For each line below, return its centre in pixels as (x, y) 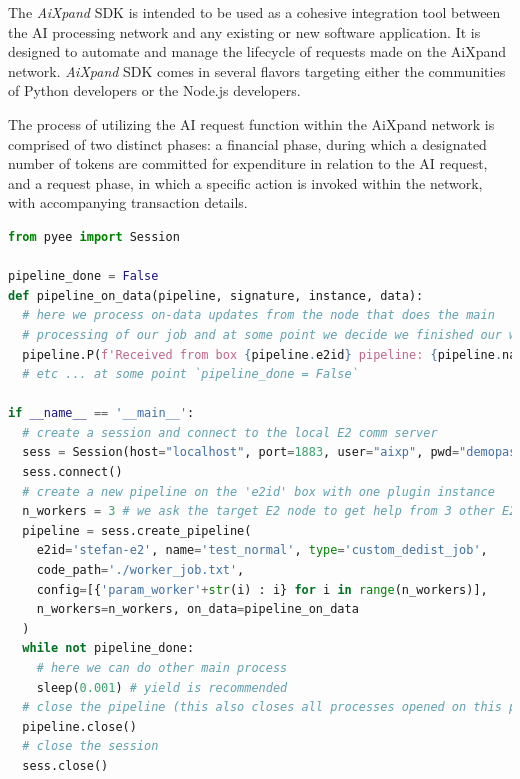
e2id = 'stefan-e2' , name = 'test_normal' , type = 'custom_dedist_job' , (262, 550)
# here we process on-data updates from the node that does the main (258, 315)
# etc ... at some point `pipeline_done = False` (190, 374)
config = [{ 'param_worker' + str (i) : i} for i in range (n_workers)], (262, 589)
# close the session (90, 746)
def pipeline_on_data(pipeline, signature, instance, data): (216, 295)
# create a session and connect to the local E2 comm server (230, 432)
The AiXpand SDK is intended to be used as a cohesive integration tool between (254, 12)
